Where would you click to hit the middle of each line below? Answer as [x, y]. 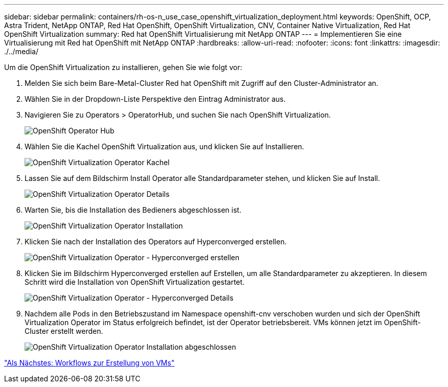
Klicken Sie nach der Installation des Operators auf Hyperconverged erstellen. [156, 242]
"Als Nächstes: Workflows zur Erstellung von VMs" [89, 363]
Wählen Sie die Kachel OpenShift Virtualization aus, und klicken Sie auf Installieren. [164, 146]
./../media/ [21, 51]
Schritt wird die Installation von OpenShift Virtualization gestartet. [135, 282]
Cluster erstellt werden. [64, 331]
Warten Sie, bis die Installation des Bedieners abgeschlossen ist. [133, 210]
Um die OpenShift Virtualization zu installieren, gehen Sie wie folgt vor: [123, 67]
